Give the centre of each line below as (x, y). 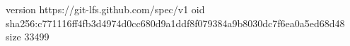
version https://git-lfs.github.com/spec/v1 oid (105, 9)
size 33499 (28, 37)
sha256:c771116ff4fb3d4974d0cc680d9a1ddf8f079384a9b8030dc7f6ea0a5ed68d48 (175, 23)
